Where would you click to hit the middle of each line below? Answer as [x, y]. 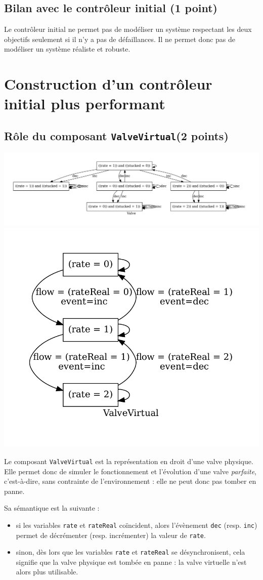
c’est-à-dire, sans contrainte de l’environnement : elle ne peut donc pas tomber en [130, 481]
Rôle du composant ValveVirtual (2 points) [116, 135]
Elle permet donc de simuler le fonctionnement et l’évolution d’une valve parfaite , [130, 471]
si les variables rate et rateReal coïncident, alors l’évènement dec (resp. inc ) [137, 525]
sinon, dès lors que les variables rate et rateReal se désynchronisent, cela [130, 552]
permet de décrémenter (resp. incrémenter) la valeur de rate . [111, 535]
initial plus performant [85, 103]
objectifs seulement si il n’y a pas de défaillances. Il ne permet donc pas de [120, 39]
